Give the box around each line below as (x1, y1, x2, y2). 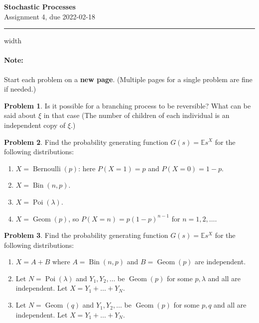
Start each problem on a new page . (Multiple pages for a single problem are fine (4, 74, 253, 84)
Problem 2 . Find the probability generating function (4, 136, 168, 147)
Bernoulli (32, 165, 61, 173)
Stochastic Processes (4, 1, 76, 11)
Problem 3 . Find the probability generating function (4, 230, 168, 240)
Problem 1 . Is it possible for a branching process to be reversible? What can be (4, 100, 251, 110)
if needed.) (4, 84, 36, 94)
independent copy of (4, 119, 66, 130)
